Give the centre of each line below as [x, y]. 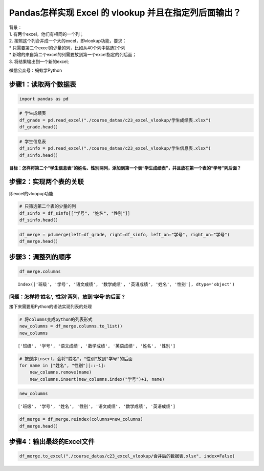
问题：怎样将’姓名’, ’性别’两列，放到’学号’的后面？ [67, 297]
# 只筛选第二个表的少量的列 [48, 206]
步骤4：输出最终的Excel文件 [52, 442]
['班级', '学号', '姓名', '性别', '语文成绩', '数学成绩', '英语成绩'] [97, 407]
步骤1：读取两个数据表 [43, 84]
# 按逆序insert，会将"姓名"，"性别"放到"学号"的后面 [76, 358]
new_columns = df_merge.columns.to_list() [71, 326]
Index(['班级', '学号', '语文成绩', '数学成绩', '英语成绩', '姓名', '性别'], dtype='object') [126, 284]
